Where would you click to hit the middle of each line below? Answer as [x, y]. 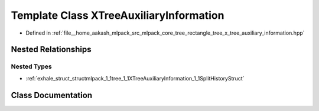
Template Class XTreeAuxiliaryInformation [118, 15]
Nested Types [32, 66]
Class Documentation [52, 95]
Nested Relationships [51, 50]
